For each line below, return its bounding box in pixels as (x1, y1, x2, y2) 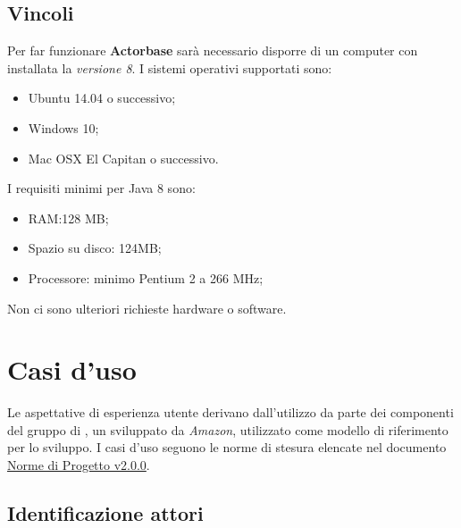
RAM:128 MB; (28, 208, 109, 227)
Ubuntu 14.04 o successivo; (28, 88, 176, 107)
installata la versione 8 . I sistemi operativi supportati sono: (7, 58, 332, 77)
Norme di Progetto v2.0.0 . (7, 456, 150, 474)
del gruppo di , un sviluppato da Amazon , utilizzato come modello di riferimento (7, 420, 448, 439)
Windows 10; (28, 118, 99, 137)
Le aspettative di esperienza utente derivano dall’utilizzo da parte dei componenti (7, 403, 454, 422)
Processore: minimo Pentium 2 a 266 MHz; (28, 268, 264, 287)
